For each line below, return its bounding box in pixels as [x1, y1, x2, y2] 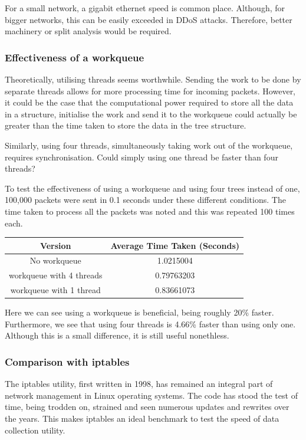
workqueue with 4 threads [9, 269, 103, 281]
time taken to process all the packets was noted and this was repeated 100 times [5, 205, 295, 217]
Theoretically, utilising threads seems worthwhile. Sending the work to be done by [5, 73, 301, 85]
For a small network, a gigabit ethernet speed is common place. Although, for [5, 2, 285, 14]
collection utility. [5, 423, 65, 436]
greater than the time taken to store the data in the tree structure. [5, 119, 246, 132]
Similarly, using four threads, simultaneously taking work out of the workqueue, [5, 139, 293, 151]
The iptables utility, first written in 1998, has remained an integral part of [5, 377, 273, 390]
